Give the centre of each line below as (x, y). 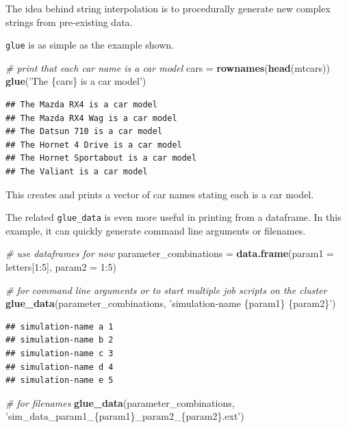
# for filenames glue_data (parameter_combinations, (120, 402)
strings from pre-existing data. (69, 22)
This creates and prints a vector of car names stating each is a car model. (160, 194)
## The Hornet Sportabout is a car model (101, 158)
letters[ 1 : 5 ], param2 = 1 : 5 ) (61, 267)
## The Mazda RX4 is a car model (81, 105)
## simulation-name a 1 (60, 326)
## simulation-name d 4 (60, 367)
